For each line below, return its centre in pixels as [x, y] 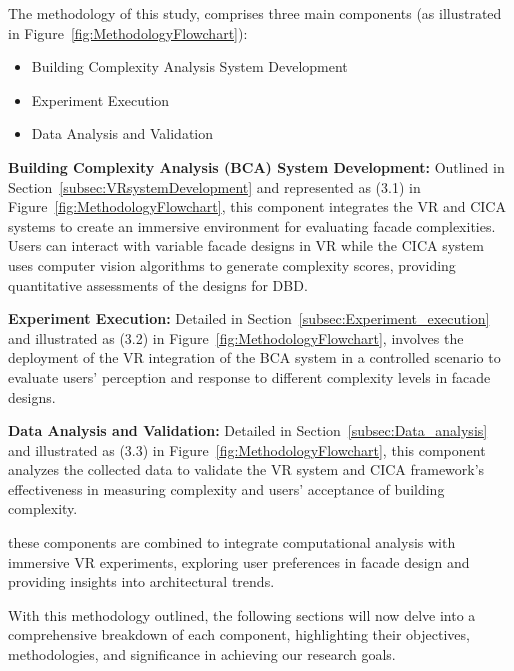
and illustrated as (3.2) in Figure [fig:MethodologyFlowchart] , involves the [236, 337]
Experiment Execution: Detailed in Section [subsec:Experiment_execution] [249, 318]
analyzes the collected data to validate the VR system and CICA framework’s [246, 469]
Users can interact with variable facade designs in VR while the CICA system [246, 245]
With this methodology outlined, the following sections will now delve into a [242, 614]
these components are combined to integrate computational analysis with [232, 542]
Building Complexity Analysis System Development [189, 66]
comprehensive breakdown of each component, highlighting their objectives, [239, 634]
